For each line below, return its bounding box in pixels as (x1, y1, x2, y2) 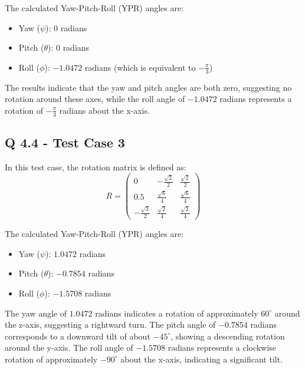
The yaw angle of (5, 307, 67, 319)
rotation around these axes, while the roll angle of (5, 93, 185, 105)
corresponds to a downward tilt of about (5, 330, 150, 342)
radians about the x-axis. (59, 104, 150, 116)
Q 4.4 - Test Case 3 (5, 133, 125, 151)
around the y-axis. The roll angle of (5, 341, 133, 354)
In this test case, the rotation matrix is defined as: (5, 160, 186, 173)
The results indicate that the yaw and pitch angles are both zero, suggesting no (5, 81, 292, 93)
